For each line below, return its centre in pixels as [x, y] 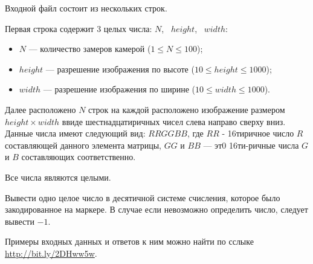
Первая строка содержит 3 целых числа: [79, 28]
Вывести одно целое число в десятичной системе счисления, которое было [143, 197]
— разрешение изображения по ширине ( [119, 89]
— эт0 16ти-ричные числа [251, 145]
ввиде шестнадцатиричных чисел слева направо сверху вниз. [174, 121]
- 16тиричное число [258, 133]
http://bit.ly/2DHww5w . [51, 253]
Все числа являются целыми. [58, 177]
